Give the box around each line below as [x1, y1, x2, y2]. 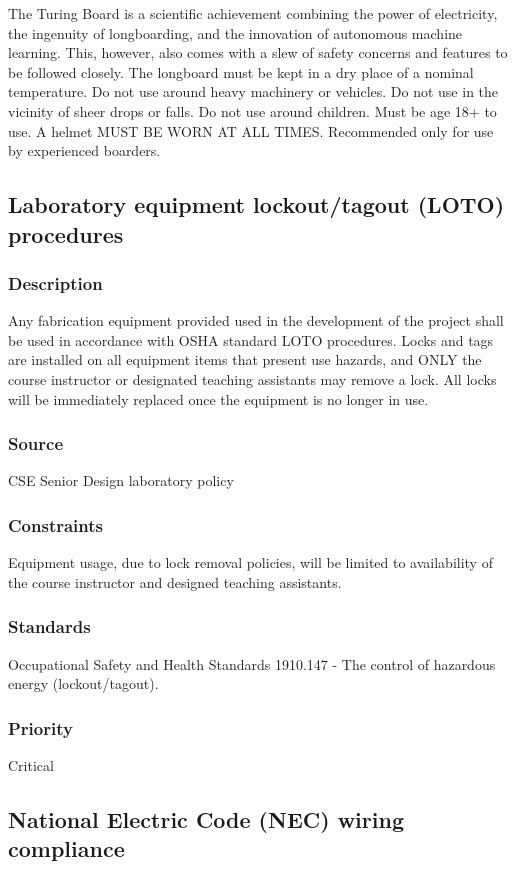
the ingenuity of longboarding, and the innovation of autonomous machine [8, 22, 463, 43]
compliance [8, 833, 125, 864]
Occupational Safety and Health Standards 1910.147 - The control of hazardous [8, 653, 496, 674]
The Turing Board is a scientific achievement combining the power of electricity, [8, 3, 498, 23]
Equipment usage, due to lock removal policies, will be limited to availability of [8, 552, 493, 573]
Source [8, 431, 64, 456]
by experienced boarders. [8, 140, 161, 161]
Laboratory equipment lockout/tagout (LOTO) [8, 189, 505, 220]
